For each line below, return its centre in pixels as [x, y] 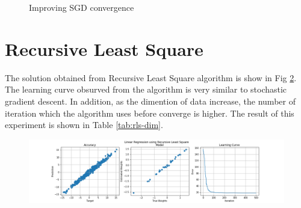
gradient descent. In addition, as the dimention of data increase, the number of [150, 101]
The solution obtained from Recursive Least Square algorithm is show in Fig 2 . [151, 77]
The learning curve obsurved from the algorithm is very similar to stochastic [146, 89]
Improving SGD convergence [82, 7]
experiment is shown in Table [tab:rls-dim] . [84, 125]
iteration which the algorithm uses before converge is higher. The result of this [150, 113]
